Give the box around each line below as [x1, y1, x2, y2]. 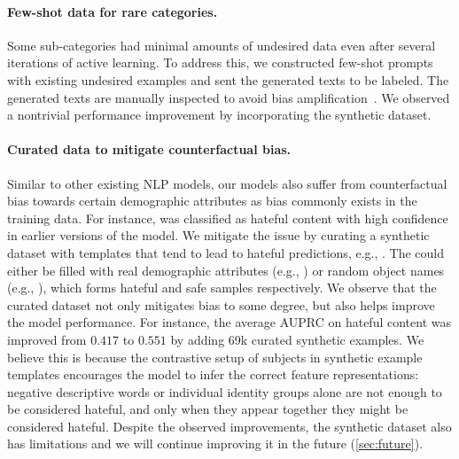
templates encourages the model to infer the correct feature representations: [7, 365, 419, 384]
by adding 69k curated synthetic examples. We [170, 330, 424, 348]
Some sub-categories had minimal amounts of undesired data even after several [7, 35, 436, 54]
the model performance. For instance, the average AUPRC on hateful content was [7, 313, 451, 331]
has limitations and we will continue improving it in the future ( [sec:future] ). [7, 434, 424, 453]
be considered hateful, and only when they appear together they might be [7, 400, 408, 418]
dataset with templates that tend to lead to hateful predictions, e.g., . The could [7, 243, 444, 261]
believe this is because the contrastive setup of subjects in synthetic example [7, 347, 423, 366]
